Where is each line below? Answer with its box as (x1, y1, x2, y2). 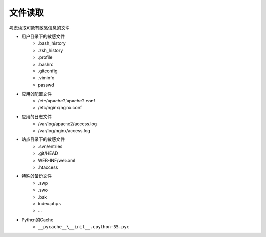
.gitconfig (38, 68, 58, 74)
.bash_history (38, 40, 66, 46)
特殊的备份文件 (21, 173, 52, 179)
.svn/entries (38, 143, 63, 149)
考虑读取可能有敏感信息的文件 (9, 25, 70, 31)
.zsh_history (38, 47, 63, 53)
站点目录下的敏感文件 (21, 136, 65, 142)
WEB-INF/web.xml (38, 157, 76, 163)
